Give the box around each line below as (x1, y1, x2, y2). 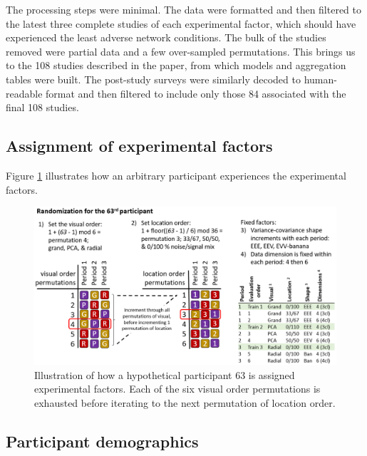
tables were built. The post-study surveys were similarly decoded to (6, 71, 301, 86)
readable (6, 85, 43, 100)
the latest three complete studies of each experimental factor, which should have (6, 16, 356, 31)
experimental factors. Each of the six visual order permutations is (34, 381, 321, 396)
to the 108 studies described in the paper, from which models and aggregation (6, 58, 346, 73)
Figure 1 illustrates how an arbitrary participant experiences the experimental (6, 167, 346, 182)
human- (304, 71, 337, 86)
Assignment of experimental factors (6, 135, 273, 157)
